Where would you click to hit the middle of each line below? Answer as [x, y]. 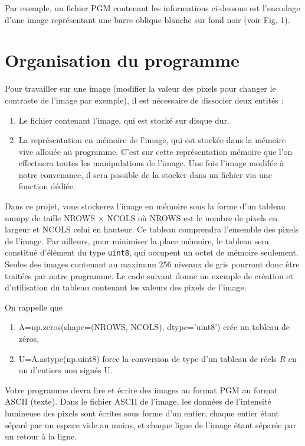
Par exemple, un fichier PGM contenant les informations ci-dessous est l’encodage [152, 8]
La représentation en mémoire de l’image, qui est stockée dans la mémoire [152, 140]
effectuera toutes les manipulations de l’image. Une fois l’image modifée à [151, 163]
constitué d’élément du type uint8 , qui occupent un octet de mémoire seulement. [152, 252]
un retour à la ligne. [41, 436]
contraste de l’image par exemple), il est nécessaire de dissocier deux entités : [144, 100]
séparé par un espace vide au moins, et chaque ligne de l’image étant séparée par [151, 424]
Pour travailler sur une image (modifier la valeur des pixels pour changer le [140, 88]
